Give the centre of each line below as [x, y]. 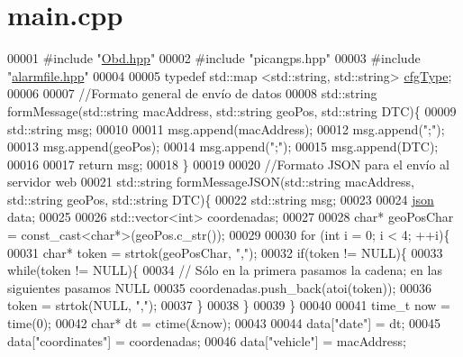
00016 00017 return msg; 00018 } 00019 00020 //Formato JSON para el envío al [229, 164]
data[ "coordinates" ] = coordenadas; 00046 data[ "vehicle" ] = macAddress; [207, 340]
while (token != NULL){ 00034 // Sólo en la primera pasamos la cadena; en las [225, 270]
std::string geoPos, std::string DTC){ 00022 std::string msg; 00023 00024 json [221, 199]
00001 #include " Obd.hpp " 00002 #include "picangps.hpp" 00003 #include [214, 58]
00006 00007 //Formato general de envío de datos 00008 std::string [192, 93]
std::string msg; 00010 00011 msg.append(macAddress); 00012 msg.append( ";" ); [226, 128]
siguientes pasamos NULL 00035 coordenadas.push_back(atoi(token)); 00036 [220, 287]
